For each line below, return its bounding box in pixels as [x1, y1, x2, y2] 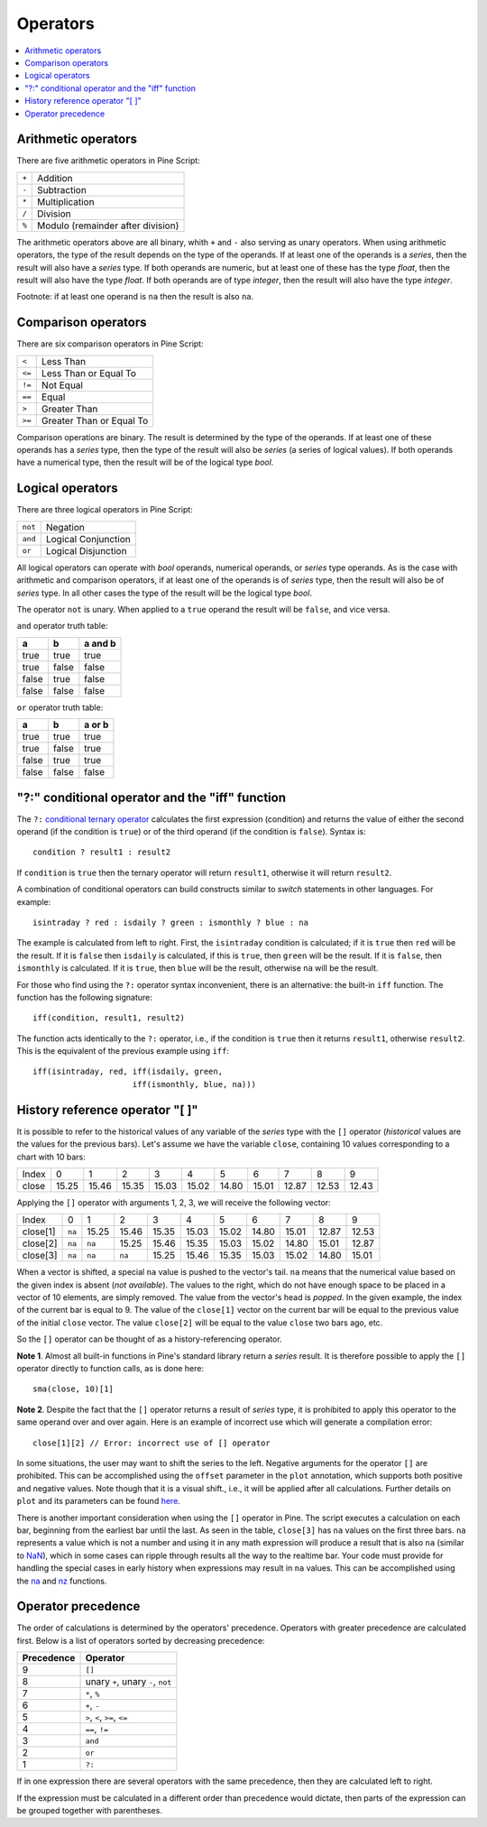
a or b [84, 718, 109, 731]
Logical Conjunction [45, 532, 131, 545]
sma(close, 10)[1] [32, 1384, 115, 1394]
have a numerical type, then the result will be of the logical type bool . [16, 457, 274, 468]
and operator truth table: [16, 621, 108, 632]
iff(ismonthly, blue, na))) [132, 1079, 257, 1089]
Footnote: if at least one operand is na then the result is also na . [16, 291, 254, 302]
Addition [37, 171, 73, 184]
